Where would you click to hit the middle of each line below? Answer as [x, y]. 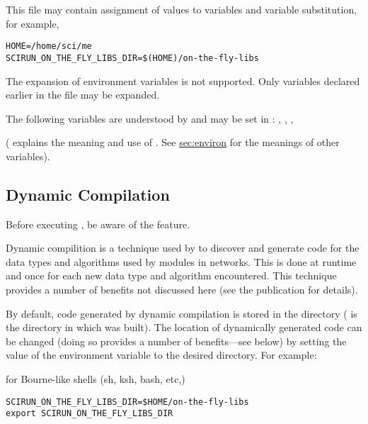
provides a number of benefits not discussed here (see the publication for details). [182, 290]
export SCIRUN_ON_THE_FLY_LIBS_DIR [90, 414]
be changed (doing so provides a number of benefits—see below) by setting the [176, 341]
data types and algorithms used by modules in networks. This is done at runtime [181, 261]
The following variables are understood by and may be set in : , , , [150, 118]
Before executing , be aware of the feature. [98, 224]
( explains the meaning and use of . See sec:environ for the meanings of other [173, 142]
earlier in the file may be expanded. [83, 95]
